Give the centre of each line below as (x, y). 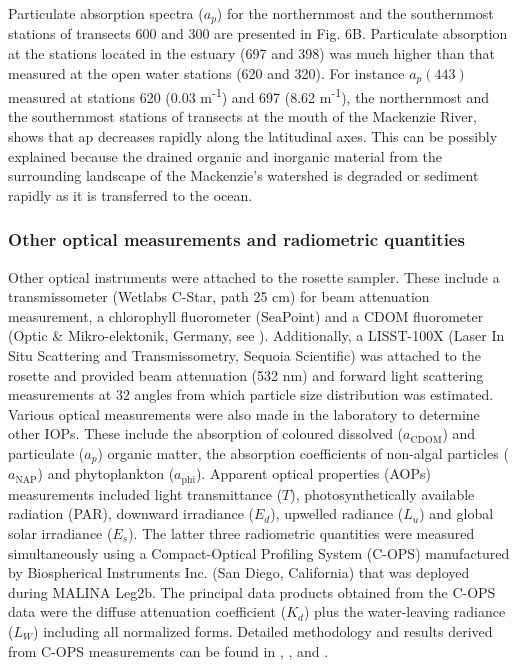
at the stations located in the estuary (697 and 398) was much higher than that (251, 53)
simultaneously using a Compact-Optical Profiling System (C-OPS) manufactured (259, 552)
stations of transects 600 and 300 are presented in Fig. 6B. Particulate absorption (258, 33)
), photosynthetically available (382, 493)
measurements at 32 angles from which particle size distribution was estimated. (251, 394)
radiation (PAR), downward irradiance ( (131, 513)
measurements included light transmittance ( (145, 493)
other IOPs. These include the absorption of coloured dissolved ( (206, 433)
